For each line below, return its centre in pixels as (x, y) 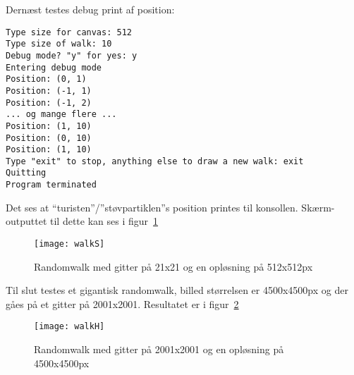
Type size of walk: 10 (59, 44)
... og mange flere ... (61, 115)
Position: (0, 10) (49, 138)
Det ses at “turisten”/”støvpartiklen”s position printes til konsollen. (152, 207)
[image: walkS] (69, 244)
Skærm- (318, 207)
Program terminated (51, 185)
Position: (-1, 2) (49, 103)
